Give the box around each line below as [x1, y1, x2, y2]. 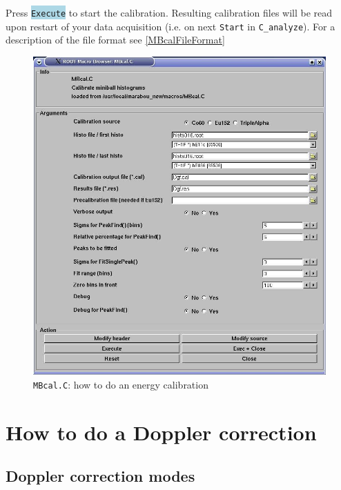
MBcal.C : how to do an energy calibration [33, 377, 208, 391]
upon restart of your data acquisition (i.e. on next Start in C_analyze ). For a [6, 19, 335, 33]
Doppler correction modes [6, 465, 195, 487]
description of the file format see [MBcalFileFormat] [6, 32, 225, 47]
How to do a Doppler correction [6, 418, 317, 446]
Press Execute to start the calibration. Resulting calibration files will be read [6, 6, 333, 19]
